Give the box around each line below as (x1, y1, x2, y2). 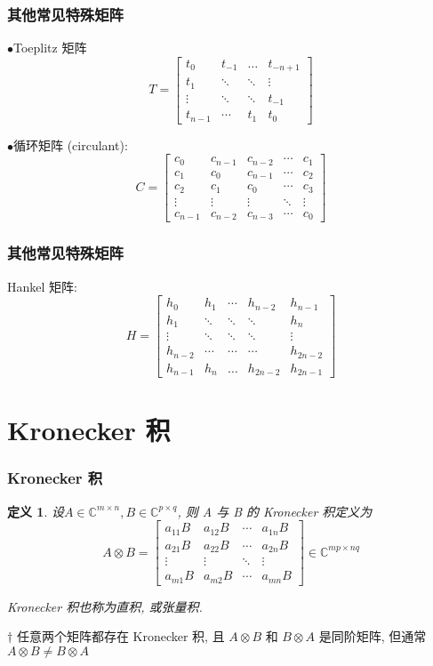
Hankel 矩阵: (7, 277, 77, 295)
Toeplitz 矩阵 (13, 38, 87, 57)
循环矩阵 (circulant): (13, 135, 128, 154)
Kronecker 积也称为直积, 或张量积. (7, 597, 203, 615)
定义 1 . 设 (7, 502, 64, 520)
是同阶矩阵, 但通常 (318, 627, 427, 646)
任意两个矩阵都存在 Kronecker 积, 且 (16, 627, 225, 646)
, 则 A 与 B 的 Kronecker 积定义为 (177, 502, 373, 520)
